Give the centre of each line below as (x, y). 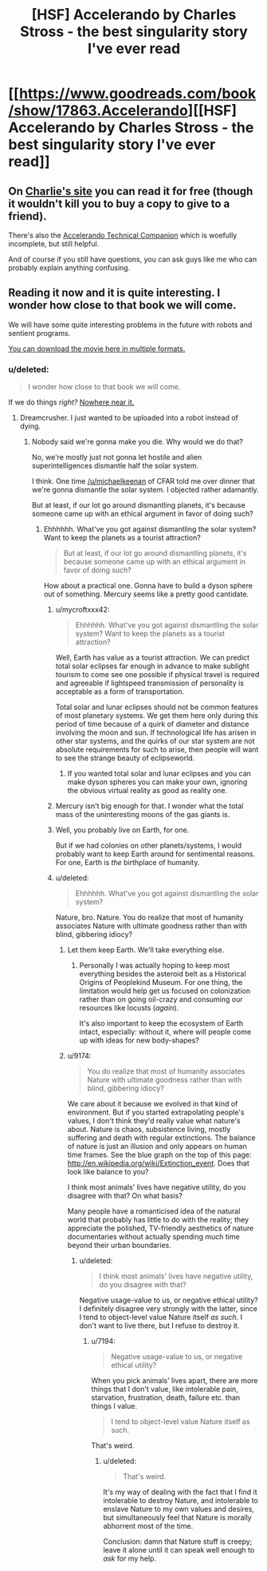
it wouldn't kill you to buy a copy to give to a (119, 203)
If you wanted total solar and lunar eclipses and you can (159, 774)
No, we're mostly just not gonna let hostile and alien (117, 457)
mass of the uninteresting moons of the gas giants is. (143, 815)
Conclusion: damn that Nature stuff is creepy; (178, 1541)
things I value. (114, 1406)
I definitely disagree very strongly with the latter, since (168, 1309)
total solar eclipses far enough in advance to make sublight (152, 666)
